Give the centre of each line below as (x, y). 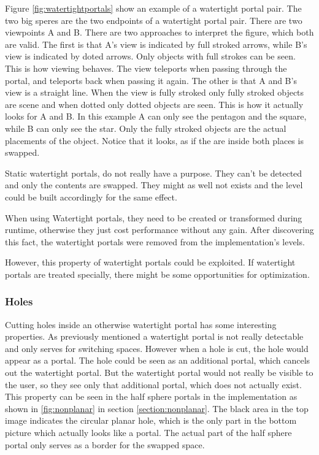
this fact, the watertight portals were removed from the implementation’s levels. (155, 241)
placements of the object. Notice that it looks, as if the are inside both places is (154, 140)
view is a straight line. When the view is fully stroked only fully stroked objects (155, 92)
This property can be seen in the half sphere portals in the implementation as (151, 396)
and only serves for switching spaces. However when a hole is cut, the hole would (157, 348)
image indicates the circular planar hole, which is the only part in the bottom (151, 420)
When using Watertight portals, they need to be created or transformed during (154, 217)
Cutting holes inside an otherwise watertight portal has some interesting (141, 324)
